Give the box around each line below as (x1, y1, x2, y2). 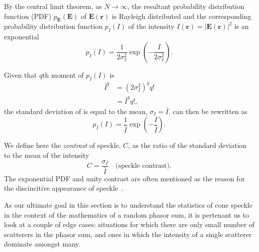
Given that (4, 69, 37, 80)
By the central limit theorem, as (4, 1, 102, 11)
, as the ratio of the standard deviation (128, 140, 247, 150)
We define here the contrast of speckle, (4, 140, 121, 150)
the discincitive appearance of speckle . (4, 183, 124, 193)
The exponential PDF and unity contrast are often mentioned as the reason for (4, 173, 245, 183)
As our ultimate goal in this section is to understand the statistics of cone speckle (4, 199, 253, 210)
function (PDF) (4, 10, 52, 21)
